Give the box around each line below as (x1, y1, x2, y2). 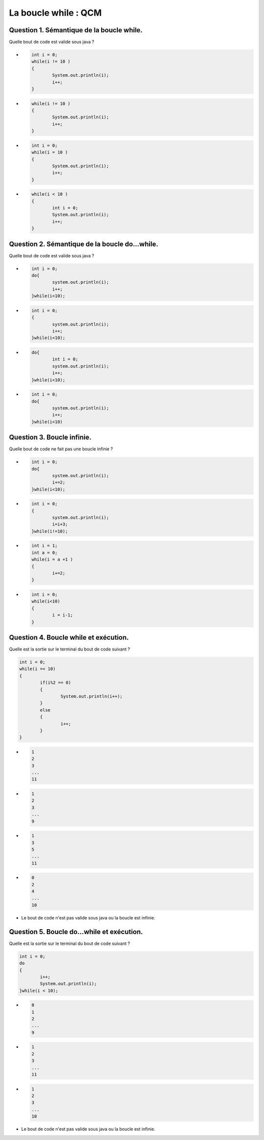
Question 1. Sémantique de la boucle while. (9, 26, 143, 34)
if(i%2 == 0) (40, 680, 71, 686)
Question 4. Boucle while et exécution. (9, 633, 129, 642)
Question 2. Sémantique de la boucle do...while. (9, 240, 158, 248)
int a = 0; (31, 550, 58, 555)
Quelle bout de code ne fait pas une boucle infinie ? (9, 446, 113, 452)
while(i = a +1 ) (31, 557, 73, 562)
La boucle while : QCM (9, 7, 102, 18)
